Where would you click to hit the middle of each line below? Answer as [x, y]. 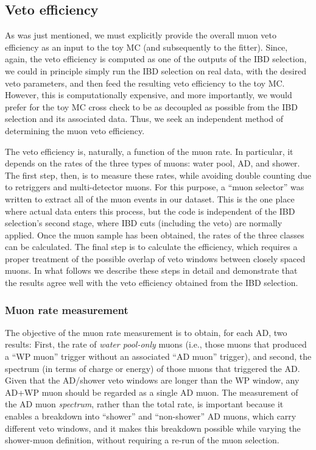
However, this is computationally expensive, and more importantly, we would [149, 95]
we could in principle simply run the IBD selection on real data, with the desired [156, 70]
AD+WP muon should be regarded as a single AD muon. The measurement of [152, 392]
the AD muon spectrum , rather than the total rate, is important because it [144, 404]
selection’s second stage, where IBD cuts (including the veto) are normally [144, 223]
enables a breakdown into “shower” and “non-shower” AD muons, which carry [151, 416]
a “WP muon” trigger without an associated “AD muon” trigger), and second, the [158, 356]
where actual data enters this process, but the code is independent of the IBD [150, 211]
